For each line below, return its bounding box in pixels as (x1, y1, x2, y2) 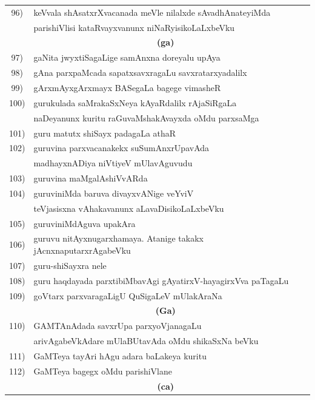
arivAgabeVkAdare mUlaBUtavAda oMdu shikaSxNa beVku (33, 334, 259, 347)
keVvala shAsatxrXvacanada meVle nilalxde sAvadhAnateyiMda (33, 5, 271, 18)
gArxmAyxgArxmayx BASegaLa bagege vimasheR (33, 81, 221, 93)
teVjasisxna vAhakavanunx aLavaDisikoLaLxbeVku (33, 202, 224, 214)
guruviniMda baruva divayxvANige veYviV (33, 186, 194, 199)
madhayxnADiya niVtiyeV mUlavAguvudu (33, 157, 193, 169)
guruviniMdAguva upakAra (33, 217, 136, 229)
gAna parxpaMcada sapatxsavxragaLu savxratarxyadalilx (33, 66, 247, 79)
